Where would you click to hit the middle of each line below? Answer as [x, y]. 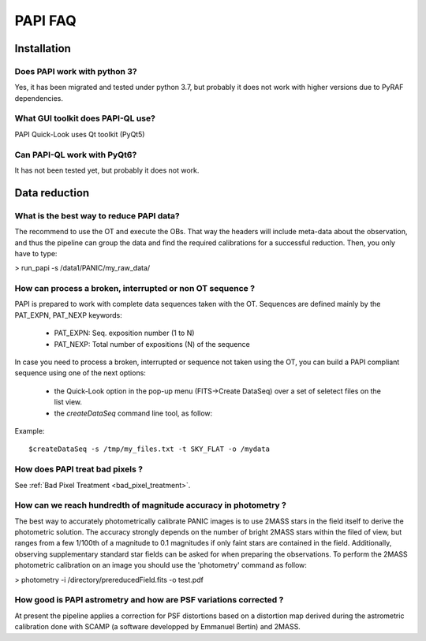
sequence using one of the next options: [80, 373]
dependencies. [39, 98]
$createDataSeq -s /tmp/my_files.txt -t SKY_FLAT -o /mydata [149, 449]
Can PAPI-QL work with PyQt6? [76, 155]
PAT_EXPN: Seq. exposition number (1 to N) [124, 333]
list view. [68, 402]
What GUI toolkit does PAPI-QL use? [85, 118]
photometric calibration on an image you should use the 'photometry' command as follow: [161, 565]
